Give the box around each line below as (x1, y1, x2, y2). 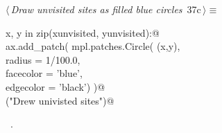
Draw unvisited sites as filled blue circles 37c (10, 2, 201, 16)
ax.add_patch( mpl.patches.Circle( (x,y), (6, 39, 180, 53)
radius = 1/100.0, (6, 52, 80, 66)
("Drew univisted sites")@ (6, 93, 114, 107)
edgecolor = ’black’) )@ (6, 79, 105, 94)
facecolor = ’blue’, (6, 66, 83, 80)
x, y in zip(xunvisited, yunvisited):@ (6, 25, 160, 39)
